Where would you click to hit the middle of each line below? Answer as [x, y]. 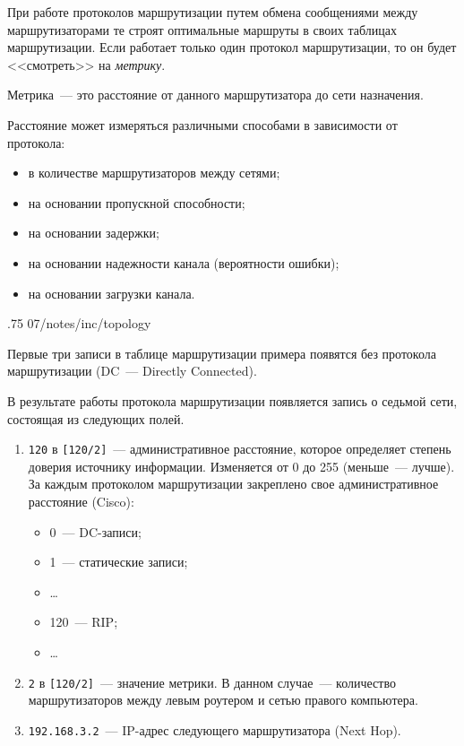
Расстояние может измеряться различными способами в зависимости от [202, 124]
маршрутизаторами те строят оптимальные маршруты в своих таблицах [202, 29]
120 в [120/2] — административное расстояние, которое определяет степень [240, 449]
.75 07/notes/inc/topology [79, 323]
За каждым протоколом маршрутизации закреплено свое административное [233, 484]
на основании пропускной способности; [137, 202]
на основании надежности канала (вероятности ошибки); [184, 262]
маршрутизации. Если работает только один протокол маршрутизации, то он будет [232, 47]
